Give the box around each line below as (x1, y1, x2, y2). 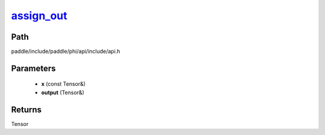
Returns (11, 104, 42, 115)
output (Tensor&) (41, 89, 84, 96)
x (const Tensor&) (41, 80, 86, 88)
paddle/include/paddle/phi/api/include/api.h (11, 48, 120, 55)
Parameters (11, 63, 56, 73)
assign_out (11, 9, 67, 22)
